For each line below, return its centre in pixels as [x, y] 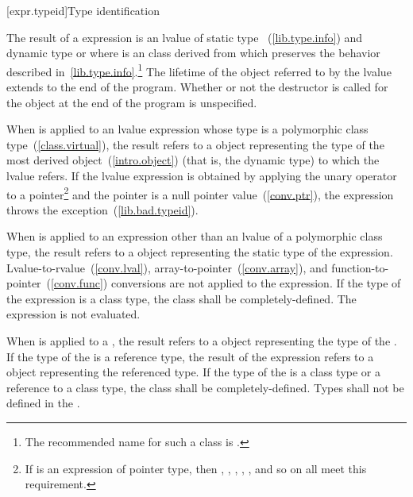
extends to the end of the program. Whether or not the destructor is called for [197, 87]
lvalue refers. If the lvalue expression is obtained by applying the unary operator [202, 175]
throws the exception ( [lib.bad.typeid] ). [102, 209]
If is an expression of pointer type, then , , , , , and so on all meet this [196, 468]
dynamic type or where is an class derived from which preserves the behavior [193, 53]
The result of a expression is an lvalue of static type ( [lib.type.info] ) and [185, 37]
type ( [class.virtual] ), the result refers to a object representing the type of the [195, 144]
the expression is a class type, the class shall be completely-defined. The [181, 298]
